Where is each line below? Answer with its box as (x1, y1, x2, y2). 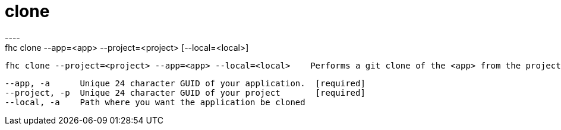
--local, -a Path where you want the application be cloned (5, 97, 305, 107)
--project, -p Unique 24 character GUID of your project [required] (5, 87, 365, 97)
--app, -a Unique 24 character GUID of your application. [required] (5, 78, 365, 88)
